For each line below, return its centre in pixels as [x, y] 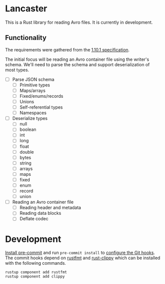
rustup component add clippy [35, 277]
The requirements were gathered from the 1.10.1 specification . [67, 49]
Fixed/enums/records [41, 96]
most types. [17, 70]
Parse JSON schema [33, 79]
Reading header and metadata [50, 207]
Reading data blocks [40, 213]
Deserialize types [30, 119]
